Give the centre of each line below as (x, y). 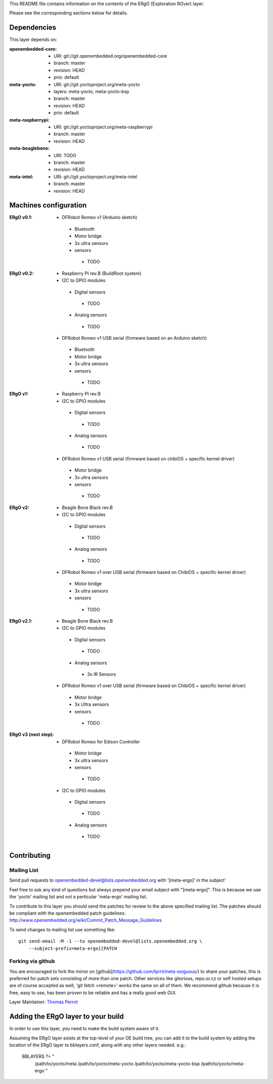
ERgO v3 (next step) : (32, 735)
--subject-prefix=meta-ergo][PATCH (73, 948)
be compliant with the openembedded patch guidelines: (67, 913)
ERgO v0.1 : (21, 218)
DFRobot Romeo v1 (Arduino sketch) (100, 218)
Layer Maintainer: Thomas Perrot (43, 1002)
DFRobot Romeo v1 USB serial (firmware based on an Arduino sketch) (134, 338)
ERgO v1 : (19, 394)
